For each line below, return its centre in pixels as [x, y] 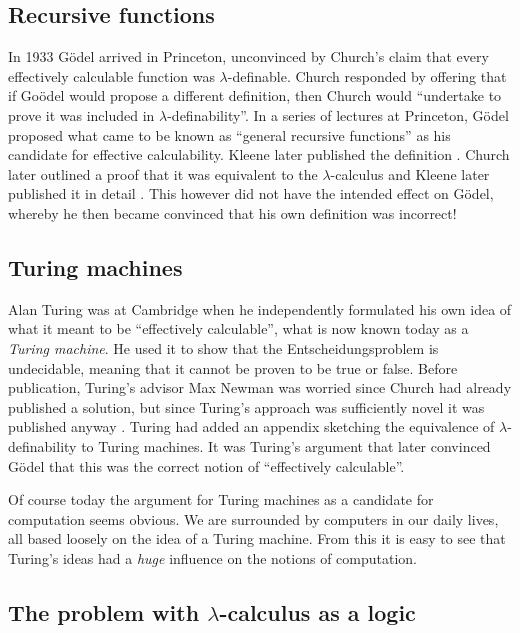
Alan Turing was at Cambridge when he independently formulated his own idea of [260, 308]
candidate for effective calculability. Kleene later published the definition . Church [259, 154]
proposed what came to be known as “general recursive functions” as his [229, 134]
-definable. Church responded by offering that [367, 75]
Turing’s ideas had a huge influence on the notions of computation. [212, 557]
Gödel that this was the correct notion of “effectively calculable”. [206, 465]
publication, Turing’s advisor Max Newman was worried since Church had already [260, 387]
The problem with [104, 611]
